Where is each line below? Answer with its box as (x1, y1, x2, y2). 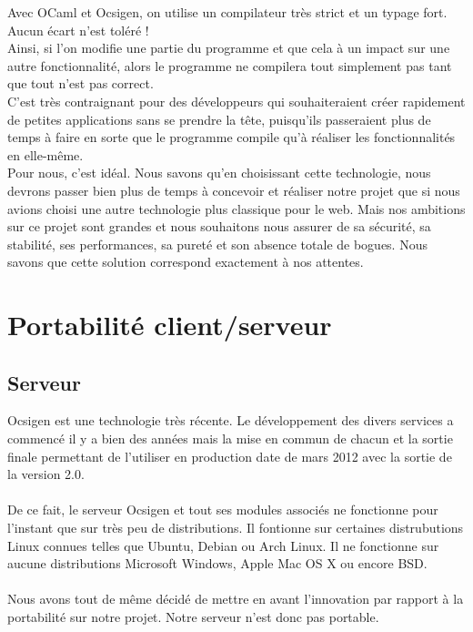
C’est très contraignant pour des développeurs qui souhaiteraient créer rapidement (7, 91, 466, 110)
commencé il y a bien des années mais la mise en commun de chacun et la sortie (7, 429, 453, 448)
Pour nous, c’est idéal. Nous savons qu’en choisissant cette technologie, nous (7, 163, 431, 182)
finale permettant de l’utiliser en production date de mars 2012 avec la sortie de (7, 446, 452, 465)
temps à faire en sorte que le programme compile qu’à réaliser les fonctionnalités (7, 127, 456, 147)
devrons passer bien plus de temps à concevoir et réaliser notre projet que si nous (7, 180, 460, 199)
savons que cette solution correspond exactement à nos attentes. (7, 252, 364, 271)
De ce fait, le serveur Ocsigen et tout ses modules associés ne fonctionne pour (7, 500, 438, 519)
